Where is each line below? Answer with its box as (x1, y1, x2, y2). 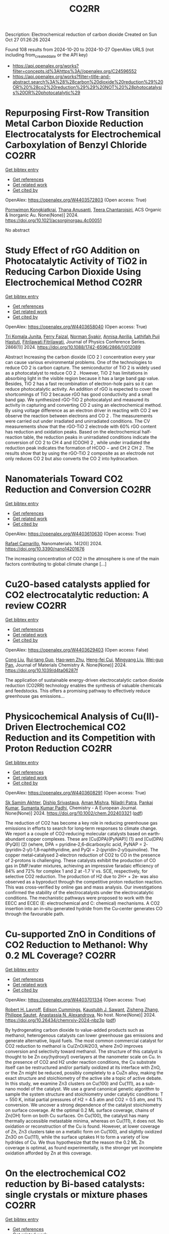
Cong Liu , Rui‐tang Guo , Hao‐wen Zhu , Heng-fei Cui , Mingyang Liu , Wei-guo (5, 657, 163, 663)
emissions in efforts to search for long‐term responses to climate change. (5, 825, 157, 831)
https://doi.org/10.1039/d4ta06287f (5, 667, 78, 673)
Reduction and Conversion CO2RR (5, 484, 151, 495)
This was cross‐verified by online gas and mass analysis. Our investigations (5, 884, 162, 890)
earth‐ (147, 830, 160, 836)
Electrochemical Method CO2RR (5, 277, 142, 288)
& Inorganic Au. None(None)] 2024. (5, 212, 79, 218)
